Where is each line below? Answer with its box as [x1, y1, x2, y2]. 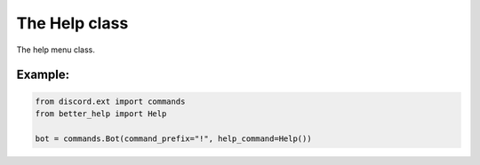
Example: [16, 67, 70, 82]
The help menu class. [16, 44, 95, 55]
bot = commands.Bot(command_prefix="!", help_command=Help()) [35, 133, 312, 144]
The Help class [16, 13, 129, 33]
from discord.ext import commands [35, 96, 186, 106]
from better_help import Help [35, 108, 167, 119]
